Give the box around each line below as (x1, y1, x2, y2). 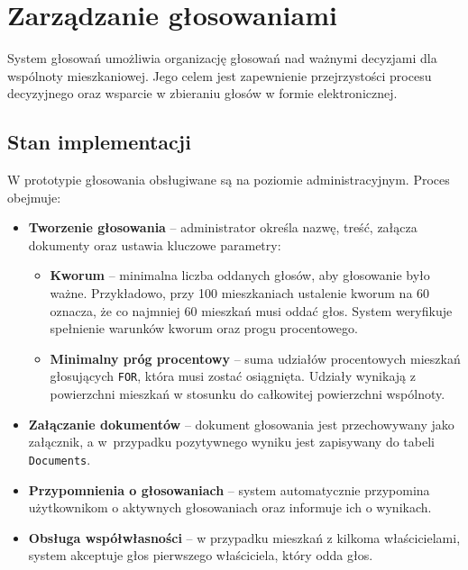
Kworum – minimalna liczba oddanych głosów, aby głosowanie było (50, 266, 430, 285)
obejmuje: (7, 187, 61, 206)
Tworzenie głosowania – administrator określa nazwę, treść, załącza (28, 218, 418, 237)
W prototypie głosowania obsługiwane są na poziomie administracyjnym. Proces (7, 170, 450, 189)
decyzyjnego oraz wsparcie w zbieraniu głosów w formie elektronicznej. (7, 84, 398, 103)
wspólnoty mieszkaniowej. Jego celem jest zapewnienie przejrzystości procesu (7, 66, 432, 85)
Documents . (28, 449, 91, 468)
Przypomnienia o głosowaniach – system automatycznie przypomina (28, 480, 430, 499)
